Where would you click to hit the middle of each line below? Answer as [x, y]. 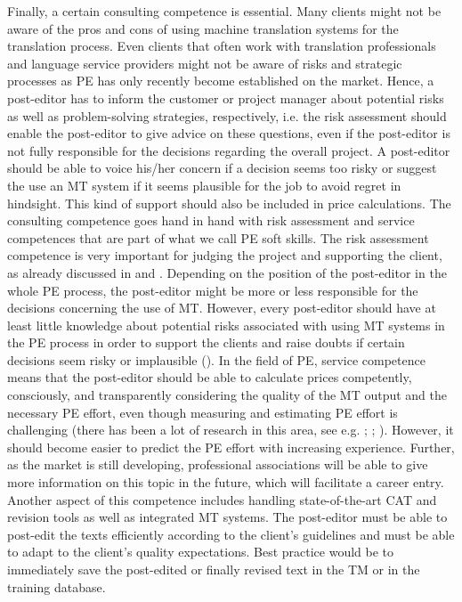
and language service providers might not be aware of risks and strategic [205, 63]
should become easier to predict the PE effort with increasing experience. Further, [231, 447]
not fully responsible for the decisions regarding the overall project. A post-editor [229, 150]
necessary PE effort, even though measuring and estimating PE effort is [203, 412]
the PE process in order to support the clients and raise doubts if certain [206, 342]
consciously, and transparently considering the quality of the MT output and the [227, 395]
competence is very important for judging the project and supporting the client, [225, 255]
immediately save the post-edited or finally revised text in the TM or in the [214, 569]
